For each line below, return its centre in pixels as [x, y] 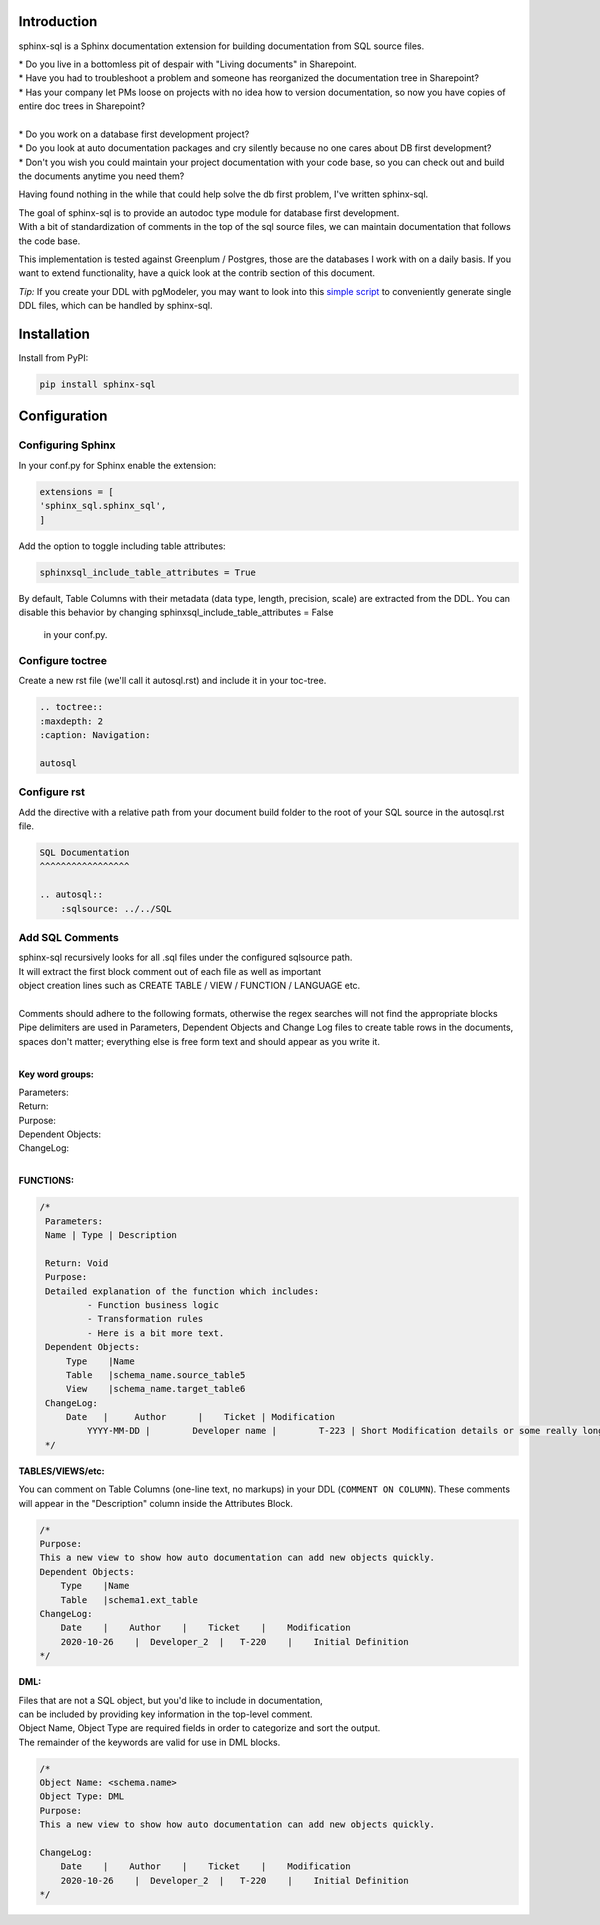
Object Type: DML [82, 1796]
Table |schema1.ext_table [129, 1599]
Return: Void [77, 1263]
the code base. [49, 241]
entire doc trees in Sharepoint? [82, 106]
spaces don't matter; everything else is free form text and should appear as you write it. [199, 1041]
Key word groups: [56, 1074]
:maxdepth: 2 [71, 721]
